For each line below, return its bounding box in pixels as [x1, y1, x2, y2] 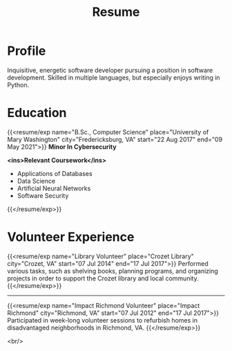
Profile [7, 43, 46, 59]
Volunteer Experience [7, 229, 135, 245]
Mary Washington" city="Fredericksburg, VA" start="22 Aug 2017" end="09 [7, 135, 223, 143]
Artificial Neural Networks [17, 184, 91, 192]
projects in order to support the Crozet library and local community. [7, 274, 199, 282]
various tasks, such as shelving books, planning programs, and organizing [7, 267, 219, 275]
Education [7, 105, 67, 121]
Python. [7, 80, 30, 89]
